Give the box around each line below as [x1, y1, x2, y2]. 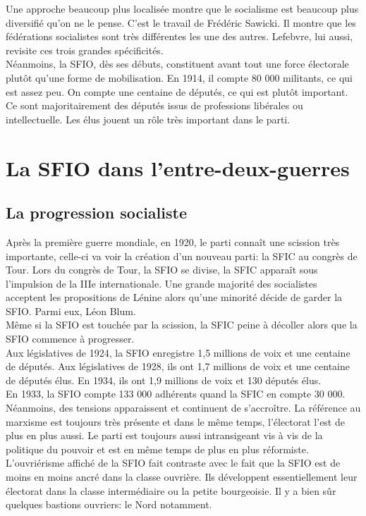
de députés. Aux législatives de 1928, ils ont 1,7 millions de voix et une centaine [6, 359, 350, 374]
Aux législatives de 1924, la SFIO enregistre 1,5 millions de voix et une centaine [6, 345, 350, 360]
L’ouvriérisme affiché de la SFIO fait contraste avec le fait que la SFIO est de [6, 455, 341, 470]
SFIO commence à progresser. [6, 331, 135, 346]
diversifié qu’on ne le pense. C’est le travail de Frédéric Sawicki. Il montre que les [6, 15, 356, 30]
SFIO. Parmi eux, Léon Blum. [6, 303, 136, 318]
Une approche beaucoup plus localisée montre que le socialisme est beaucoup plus [6, 1, 359, 16]
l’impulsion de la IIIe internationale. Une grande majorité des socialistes [6, 276, 317, 290]
